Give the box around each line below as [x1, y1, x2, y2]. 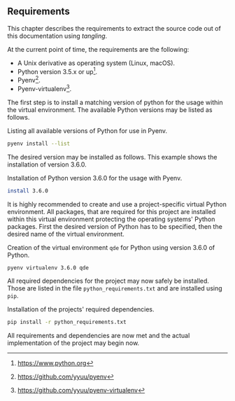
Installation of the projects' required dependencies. [7, 305, 155, 314]
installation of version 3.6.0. [7, 160, 87, 169]
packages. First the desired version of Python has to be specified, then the [7, 222, 222, 230]
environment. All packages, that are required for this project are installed [7, 207, 216, 216]
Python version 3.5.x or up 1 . [17, 66, 98, 76]
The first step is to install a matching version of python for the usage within [7, 98, 223, 106]
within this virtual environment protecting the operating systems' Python [7, 215, 215, 223]
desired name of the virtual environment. [7, 230, 124, 238]
